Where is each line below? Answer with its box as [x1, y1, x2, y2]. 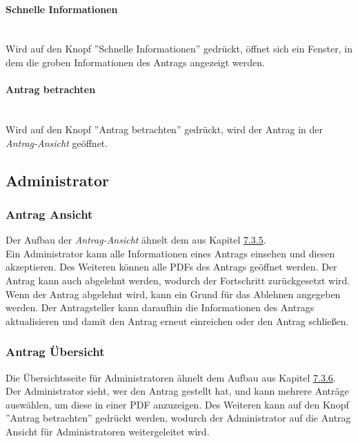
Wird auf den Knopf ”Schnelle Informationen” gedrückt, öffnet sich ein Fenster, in [6, 41, 352, 56]
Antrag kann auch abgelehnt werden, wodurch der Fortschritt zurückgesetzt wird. [6, 273, 350, 287]
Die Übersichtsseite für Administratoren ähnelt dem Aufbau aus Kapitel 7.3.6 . [6, 370, 336, 384]
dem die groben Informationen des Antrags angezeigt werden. [6, 55, 265, 69]
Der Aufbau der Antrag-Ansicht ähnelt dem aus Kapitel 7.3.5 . [6, 233, 266, 247]
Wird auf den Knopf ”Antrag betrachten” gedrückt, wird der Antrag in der [6, 121, 324, 136]
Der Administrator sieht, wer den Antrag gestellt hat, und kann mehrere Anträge [6, 384, 349, 398]
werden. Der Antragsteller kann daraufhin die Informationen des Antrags [6, 300, 315, 315]
